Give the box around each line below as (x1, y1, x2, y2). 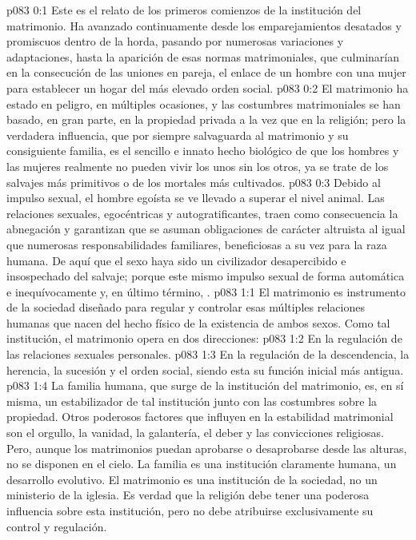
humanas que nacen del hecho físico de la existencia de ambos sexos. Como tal (6, 314, 390, 331)
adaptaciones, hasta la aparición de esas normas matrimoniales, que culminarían (6, 48, 400, 65)
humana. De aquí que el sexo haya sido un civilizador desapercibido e (6, 252, 346, 268)
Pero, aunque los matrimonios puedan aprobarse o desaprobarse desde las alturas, (6, 439, 407, 456)
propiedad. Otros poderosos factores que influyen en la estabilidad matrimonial (6, 408, 394, 425)
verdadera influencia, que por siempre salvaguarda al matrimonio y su (6, 126, 349, 143)
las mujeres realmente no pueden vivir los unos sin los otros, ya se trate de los (6, 157, 389, 174)
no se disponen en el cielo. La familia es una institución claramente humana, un (6, 455, 397, 472)
